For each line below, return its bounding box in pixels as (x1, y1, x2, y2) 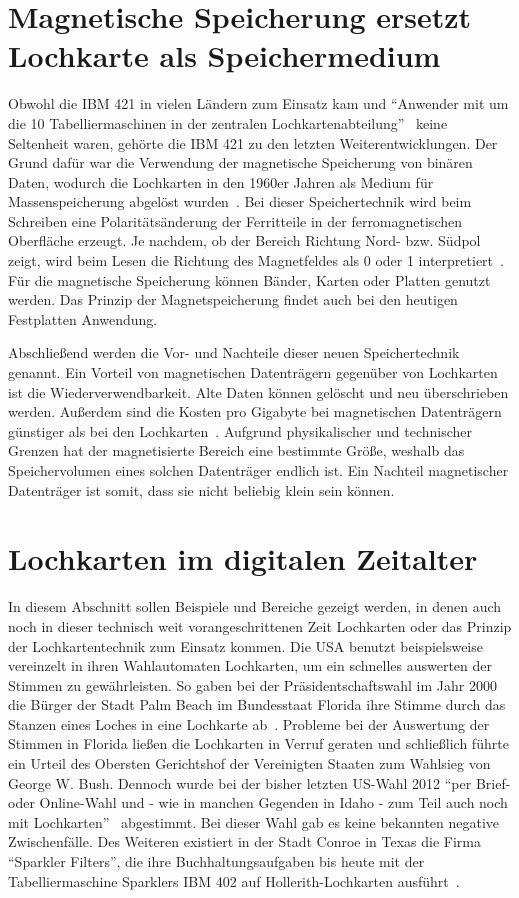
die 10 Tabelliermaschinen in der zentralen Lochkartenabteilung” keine (8, 112, 448, 133)
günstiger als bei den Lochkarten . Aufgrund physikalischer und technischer (8, 420, 472, 441)
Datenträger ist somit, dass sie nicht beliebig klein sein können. (8, 479, 395, 500)
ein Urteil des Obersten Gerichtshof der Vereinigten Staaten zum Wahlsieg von (8, 753, 491, 774)
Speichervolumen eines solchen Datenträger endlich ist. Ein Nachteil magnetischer (8, 460, 509, 480)
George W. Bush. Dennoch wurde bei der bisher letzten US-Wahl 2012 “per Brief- (8, 772, 511, 793)
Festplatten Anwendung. (8, 308, 158, 329)
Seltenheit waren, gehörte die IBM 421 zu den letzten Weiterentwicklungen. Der (8, 132, 498, 153)
